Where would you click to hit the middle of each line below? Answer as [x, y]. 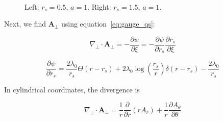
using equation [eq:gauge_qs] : [108, 24]
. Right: [99, 6]
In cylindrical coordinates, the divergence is [72, 89]
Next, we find [25, 24]
